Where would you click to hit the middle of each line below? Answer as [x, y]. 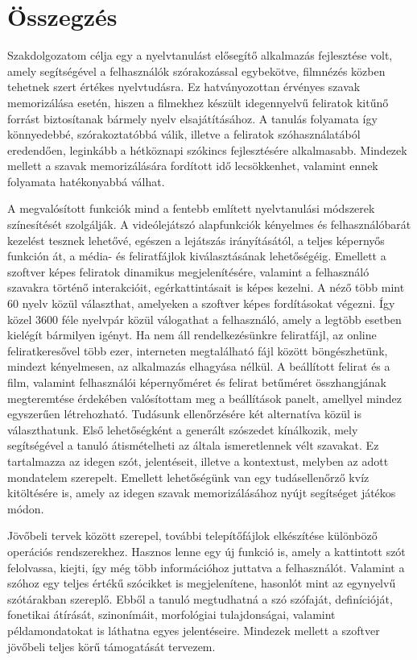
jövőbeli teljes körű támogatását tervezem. [111, 646]
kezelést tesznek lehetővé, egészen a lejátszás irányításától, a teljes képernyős [196, 240]
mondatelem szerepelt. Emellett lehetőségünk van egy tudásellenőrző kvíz [188, 477]
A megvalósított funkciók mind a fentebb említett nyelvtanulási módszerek [191, 208]
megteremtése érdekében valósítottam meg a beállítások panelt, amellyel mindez [204, 398]
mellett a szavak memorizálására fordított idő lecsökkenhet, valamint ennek [193, 166]
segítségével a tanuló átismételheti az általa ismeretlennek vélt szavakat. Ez [193, 445]
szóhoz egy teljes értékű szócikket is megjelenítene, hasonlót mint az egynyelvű [202, 583]
